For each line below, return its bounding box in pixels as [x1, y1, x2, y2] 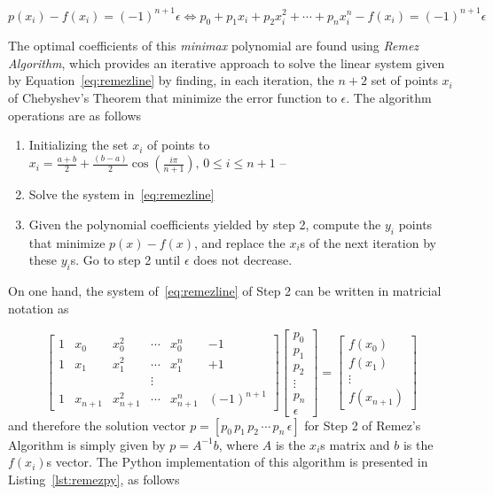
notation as [8, 298, 69, 317]
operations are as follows [8, 105, 142, 124]
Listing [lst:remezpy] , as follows [8, 469, 180, 488]
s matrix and [320, 435, 390, 453]
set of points [371, 71, 438, 89]
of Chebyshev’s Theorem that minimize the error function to [8, 89, 337, 107]
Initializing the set [28, 135, 129, 154]
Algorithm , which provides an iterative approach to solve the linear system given [8, 53, 445, 72]
